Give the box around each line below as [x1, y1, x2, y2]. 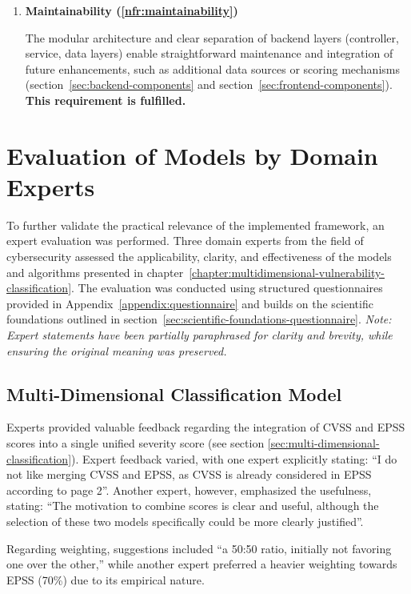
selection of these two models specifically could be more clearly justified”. [6, 512, 364, 529]
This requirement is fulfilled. [25, 91, 186, 108]
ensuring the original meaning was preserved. [6, 342, 227, 359]
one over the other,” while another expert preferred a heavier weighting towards [6, 556, 397, 572]
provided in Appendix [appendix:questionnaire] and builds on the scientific [6, 295, 373, 311]
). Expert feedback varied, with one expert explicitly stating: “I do [71, 450, 397, 467]
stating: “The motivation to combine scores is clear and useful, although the [6, 497, 379, 514]
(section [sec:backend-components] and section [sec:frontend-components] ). [25, 76, 393, 93]
